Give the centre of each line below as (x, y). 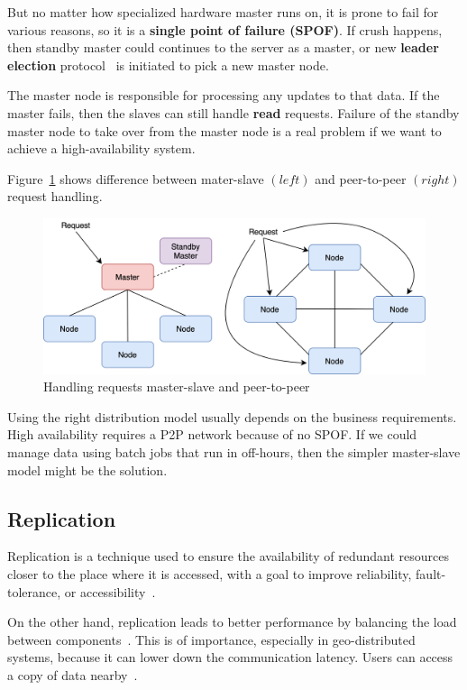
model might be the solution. (87, 469)
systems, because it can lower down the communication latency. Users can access (230, 657)
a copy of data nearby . (73, 674)
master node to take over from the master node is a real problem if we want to (224, 130)
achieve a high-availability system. (101, 148)
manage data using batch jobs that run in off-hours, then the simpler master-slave (234, 451)
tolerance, (34, 591)
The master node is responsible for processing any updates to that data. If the (224, 95)
